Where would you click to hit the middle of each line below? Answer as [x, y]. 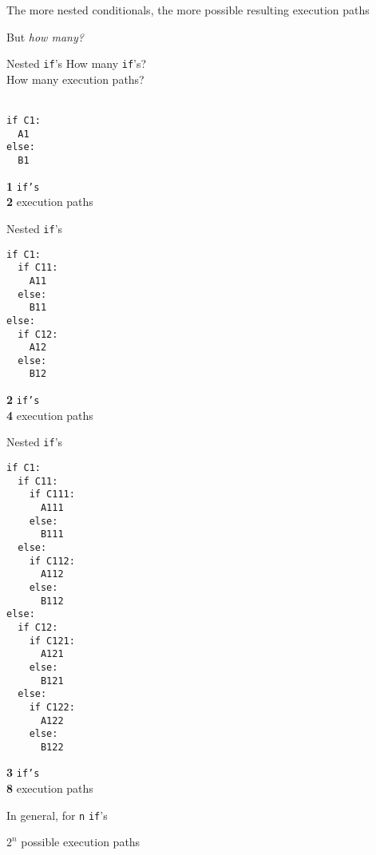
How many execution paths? [75, 79]
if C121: [52, 641]
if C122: [52, 707]
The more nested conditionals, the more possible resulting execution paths [188, 10]
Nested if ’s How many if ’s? [77, 63]
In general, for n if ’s [57, 815]
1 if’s [23, 186]
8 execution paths [50, 788]
